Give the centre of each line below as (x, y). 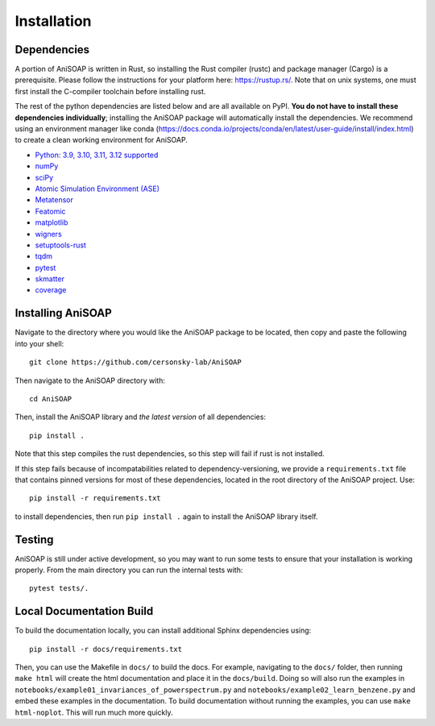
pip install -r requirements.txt (95, 498)
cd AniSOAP (51, 398)
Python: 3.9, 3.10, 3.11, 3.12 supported (97, 155)
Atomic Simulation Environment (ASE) (97, 189)
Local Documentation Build (84, 611)
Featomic (50, 211)
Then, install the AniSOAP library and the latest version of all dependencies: (140, 417)
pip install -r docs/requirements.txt (106, 649)
